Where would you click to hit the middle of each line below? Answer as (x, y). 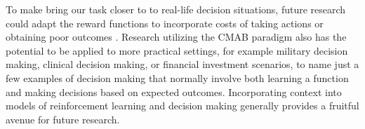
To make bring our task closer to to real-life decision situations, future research (176, 9)
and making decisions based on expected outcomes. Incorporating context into (174, 91)
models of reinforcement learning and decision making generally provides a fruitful (182, 106)
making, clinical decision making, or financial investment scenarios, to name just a (182, 64)
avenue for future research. (63, 119)
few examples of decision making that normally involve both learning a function (177, 77)
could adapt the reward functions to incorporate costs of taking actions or (165, 23)
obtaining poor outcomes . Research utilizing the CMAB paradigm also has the (176, 37)
